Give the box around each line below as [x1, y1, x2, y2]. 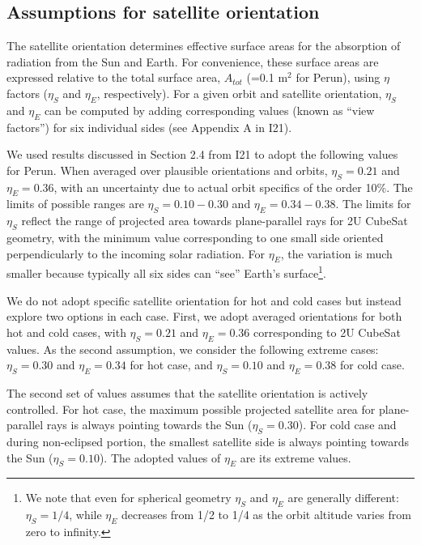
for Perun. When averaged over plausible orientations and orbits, [6, 161, 328, 178]
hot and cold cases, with [6, 323, 126, 340]
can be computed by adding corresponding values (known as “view [44, 101, 375, 118]
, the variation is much [280, 245, 393, 262]
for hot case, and [130, 356, 213, 373]
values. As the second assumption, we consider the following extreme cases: [6, 340, 379, 357]
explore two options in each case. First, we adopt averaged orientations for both [6, 308, 402, 325]
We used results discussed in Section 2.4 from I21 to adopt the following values [6, 146, 398, 163]
